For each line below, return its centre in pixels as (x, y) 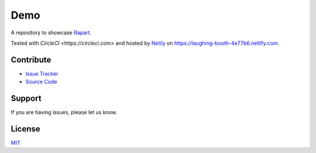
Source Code (42, 82)
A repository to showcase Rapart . (51, 33)
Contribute (31, 60)
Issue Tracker (42, 73)
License (25, 129)
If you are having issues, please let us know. (64, 112)
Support (26, 99)
